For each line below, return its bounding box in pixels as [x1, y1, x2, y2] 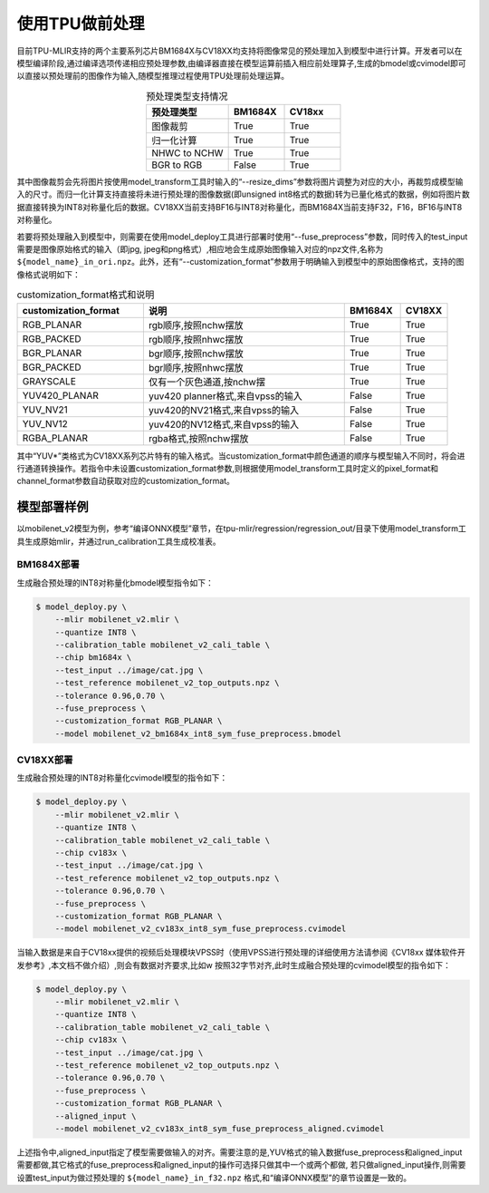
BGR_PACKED [22, 361, 81, 373]
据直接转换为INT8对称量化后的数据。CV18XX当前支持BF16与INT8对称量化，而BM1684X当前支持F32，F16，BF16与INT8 [16, 201, 463, 212]
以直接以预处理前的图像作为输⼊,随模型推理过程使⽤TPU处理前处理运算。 [16, 71, 290, 82]
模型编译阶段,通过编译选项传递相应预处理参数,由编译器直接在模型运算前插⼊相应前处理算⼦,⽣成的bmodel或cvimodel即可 [16, 57, 466, 68]
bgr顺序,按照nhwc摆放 [148, 361, 244, 373]
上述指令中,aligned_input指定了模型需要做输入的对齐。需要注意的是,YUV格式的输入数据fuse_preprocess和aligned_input [16, 1147, 463, 1158]
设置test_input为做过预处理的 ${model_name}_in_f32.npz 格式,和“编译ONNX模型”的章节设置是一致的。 [16, 1172, 412, 1183]
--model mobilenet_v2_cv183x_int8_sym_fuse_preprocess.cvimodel [54, 924, 347, 934]
